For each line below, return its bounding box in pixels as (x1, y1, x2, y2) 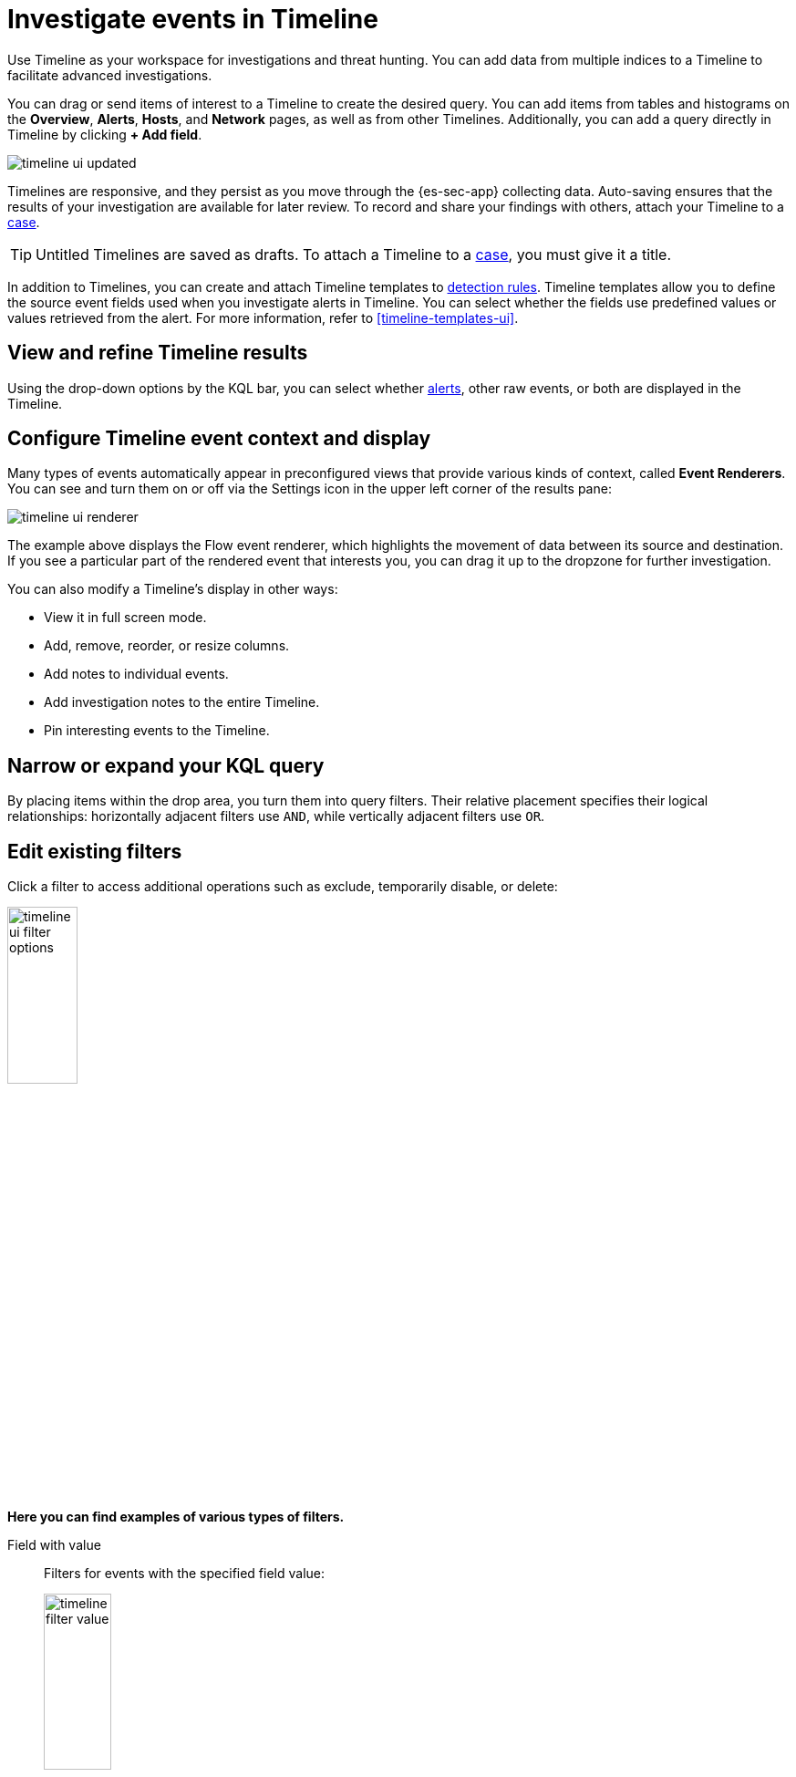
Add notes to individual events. (44, 666, 229, 682)
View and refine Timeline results (7, 341, 308, 365)
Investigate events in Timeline (7, 4, 378, 35)
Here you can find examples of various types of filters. (7, 1508, 345, 1524)
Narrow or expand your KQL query (7, 753, 325, 777)
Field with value (7, 1536, 101, 1553)
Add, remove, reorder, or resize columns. (44, 638, 290, 654)
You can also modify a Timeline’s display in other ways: (7, 581, 338, 598)
